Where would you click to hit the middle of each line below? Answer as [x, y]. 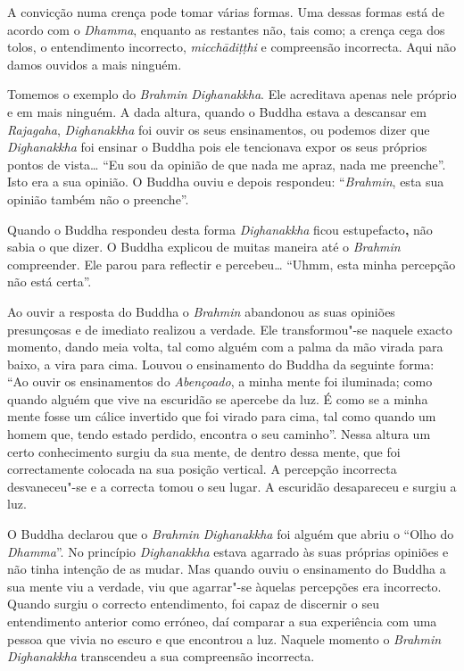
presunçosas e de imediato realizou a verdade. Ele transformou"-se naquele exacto [230, 329]
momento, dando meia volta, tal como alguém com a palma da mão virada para [225, 347]
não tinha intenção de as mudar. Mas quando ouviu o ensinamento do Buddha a [227, 569]
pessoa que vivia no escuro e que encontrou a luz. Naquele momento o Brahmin [224, 638]
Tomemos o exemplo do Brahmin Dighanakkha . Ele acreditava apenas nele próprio [232, 94]
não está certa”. [50, 282]
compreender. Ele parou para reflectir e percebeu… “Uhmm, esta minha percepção [232, 264]
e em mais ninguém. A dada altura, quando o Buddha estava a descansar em [217, 111]
